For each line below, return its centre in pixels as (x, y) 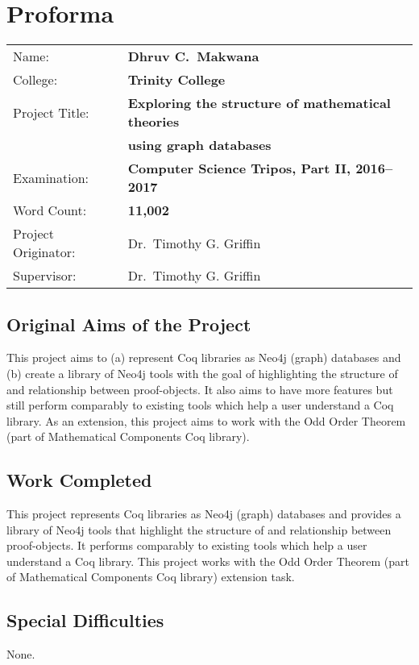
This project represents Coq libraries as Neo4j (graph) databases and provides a (204, 514)
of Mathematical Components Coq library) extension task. (151, 577)
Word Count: (50, 210)
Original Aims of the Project (129, 324)
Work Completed (79, 480)
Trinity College (176, 80)
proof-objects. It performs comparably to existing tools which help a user (187, 545)
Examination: (51, 177)
